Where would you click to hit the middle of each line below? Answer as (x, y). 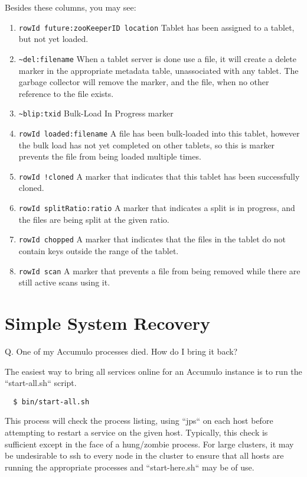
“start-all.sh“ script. (41, 383)
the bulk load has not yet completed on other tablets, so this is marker (147, 145)
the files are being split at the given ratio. (94, 219)
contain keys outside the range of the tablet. (99, 250)
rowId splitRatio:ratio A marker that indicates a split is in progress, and (157, 208)
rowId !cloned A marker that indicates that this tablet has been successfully (159, 176)
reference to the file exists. (66, 93)
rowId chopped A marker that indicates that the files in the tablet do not (152, 239)
